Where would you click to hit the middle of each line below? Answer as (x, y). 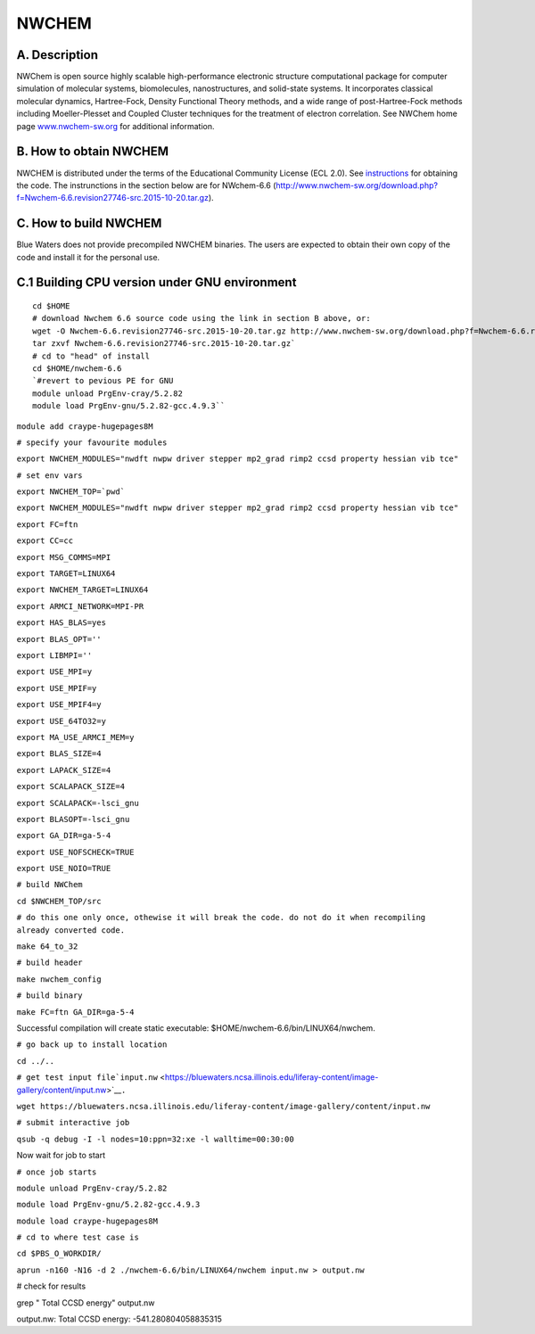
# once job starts (57, 1172)
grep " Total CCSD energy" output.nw (86, 1303)
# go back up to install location (92, 1045)
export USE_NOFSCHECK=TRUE (75, 852)
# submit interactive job (73, 1123)
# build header (50, 963)
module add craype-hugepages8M (85, 426)
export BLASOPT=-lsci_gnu (73, 819)
